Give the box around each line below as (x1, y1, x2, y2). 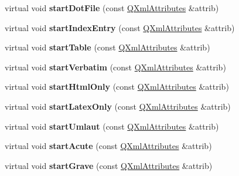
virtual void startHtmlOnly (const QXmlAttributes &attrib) (5, 80, 229, 93)
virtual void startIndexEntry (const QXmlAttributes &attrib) (5, 21, 235, 33)
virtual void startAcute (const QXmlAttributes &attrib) (5, 140, 212, 152)
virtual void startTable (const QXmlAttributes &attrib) (5, 41, 210, 53)
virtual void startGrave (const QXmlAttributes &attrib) (5, 159, 213, 171)
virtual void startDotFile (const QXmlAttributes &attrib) (5, 2, 219, 13)
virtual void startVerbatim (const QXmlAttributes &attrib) (5, 60, 226, 73)
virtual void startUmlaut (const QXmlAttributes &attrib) (5, 120, 219, 132)
